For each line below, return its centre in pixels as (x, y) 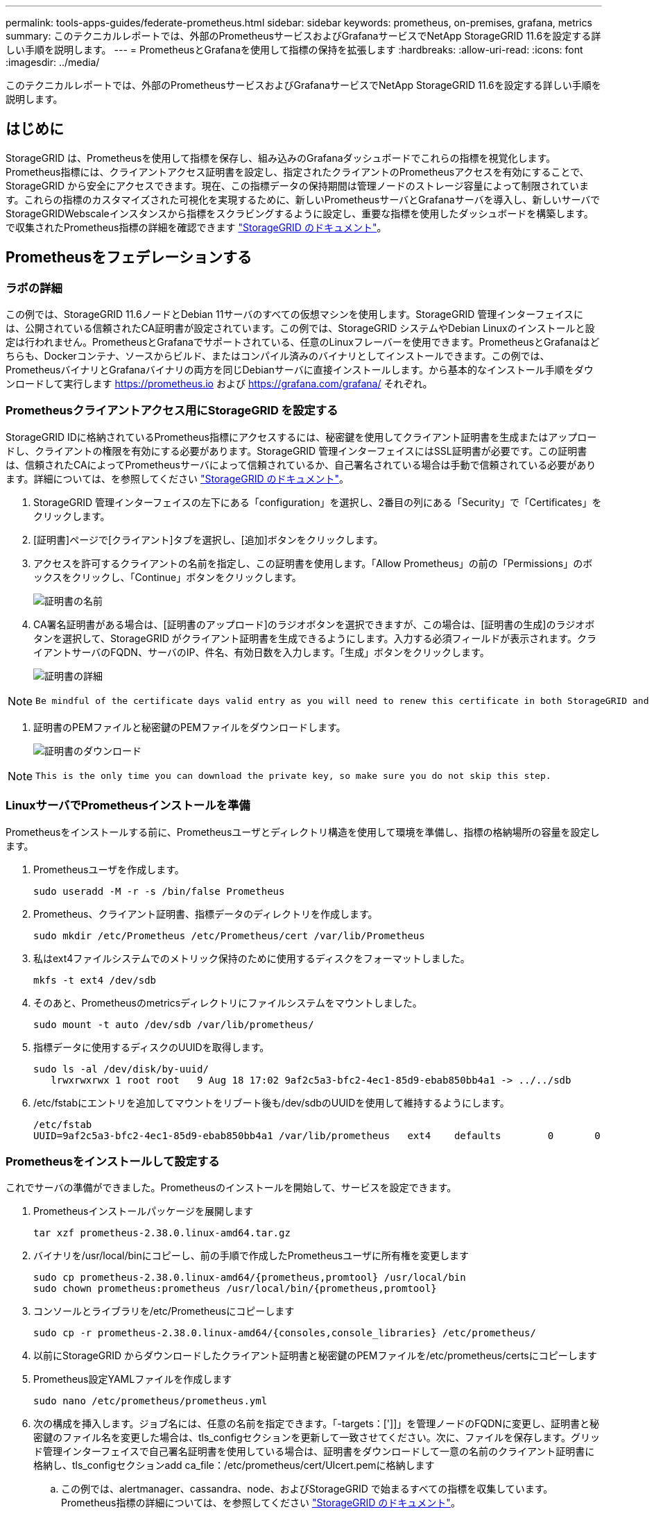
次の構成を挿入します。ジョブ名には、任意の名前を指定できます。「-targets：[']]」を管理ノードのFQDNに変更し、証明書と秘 (316, 1424)
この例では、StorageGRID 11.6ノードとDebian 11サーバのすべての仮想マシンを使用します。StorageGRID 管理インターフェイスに (295, 314)
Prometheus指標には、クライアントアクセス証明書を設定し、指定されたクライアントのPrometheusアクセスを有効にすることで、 (298, 171)
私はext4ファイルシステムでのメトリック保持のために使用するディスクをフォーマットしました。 (252, 958)
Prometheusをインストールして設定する (113, 1161)
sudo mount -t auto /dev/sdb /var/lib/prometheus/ (174, 1024)
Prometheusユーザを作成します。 (109, 869)
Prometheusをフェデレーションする (129, 258)
